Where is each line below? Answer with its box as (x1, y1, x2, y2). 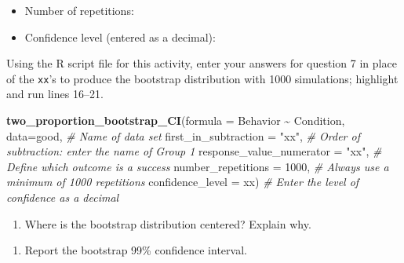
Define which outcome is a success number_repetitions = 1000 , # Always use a (6, 158, 389, 174)
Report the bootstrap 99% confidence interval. (24, 242, 247, 258)
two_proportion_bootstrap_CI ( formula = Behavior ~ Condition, (6, 112, 345, 129)
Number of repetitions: (24, 2, 134, 18)
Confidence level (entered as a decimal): (24, 28, 216, 45)
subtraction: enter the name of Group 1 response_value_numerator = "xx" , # (6, 143, 382, 159)
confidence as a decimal (6, 189, 119, 205)
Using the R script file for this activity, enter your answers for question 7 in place (6, 55, 397, 71)
